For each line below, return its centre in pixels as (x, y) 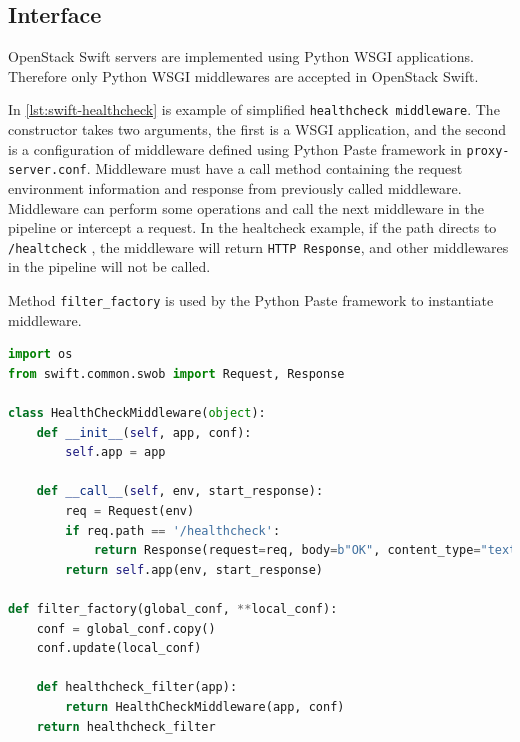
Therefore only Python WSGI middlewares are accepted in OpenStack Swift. (243, 75)
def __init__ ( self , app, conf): (144, 432)
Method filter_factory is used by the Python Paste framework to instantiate (251, 299)
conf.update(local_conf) (119, 648)
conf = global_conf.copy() (126, 628)
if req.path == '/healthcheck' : (173, 530)
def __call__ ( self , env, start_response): (180, 491)
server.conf (47, 170)
